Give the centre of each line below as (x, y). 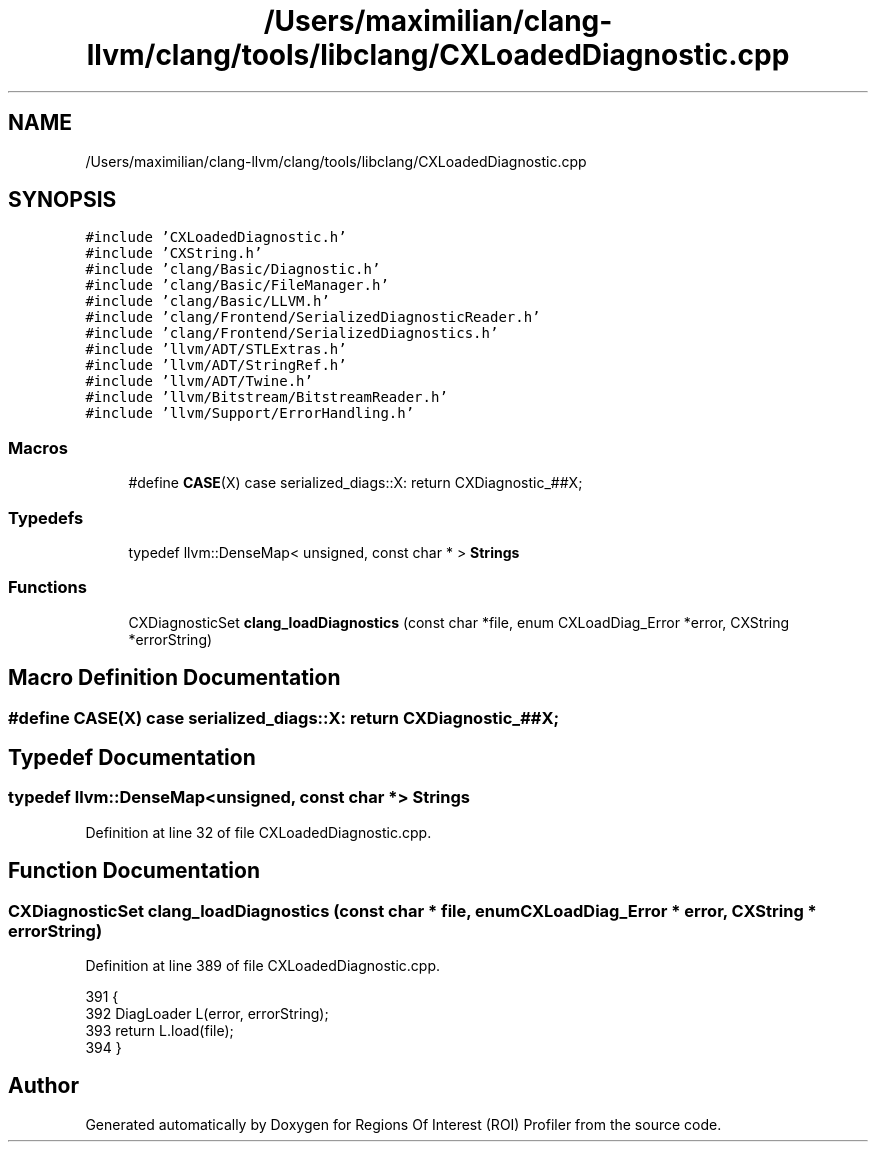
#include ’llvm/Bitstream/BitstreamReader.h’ (266, 397)
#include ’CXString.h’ (174, 253)
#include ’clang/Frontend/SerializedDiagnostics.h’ (292, 333)
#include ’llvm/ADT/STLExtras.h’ (216, 349)
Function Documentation (134, 871)
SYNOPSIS (62, 200)
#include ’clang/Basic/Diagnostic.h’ (233, 269)
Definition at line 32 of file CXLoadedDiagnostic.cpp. (258, 832)
